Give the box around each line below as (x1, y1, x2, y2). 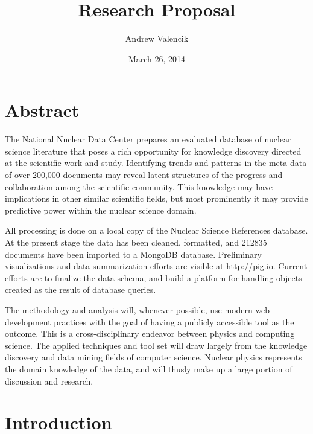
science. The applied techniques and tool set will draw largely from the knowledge (5, 339, 308, 351)
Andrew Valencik (125, 32, 189, 45)
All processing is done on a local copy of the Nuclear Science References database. (5, 224, 308, 237)
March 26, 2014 (128, 52, 186, 65)
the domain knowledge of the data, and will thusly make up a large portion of (5, 362, 292, 375)
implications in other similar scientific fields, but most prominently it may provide (5, 192, 308, 205)
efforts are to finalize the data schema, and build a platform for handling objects (5, 271, 302, 284)
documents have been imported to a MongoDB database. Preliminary (5, 247, 262, 260)
